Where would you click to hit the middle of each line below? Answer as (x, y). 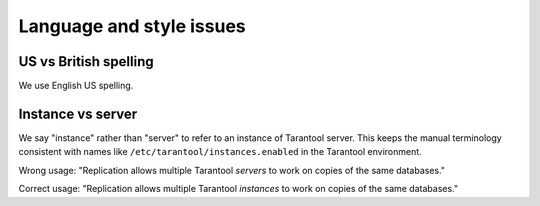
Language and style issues (132, 26)
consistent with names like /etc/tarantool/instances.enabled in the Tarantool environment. (220, 152)
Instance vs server (78, 113)
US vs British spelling (86, 61)
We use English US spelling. (76, 86)
